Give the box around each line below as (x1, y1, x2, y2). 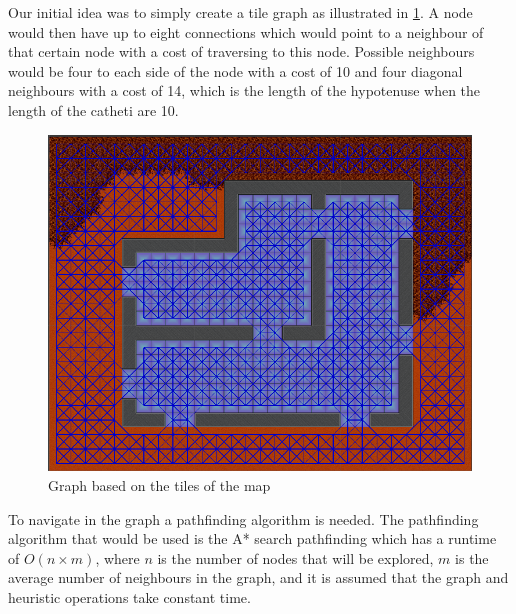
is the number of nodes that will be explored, (157, 547, 434, 568)
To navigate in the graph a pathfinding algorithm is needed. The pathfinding (8, 508, 479, 529)
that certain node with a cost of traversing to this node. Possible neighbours (8, 41, 475, 62)
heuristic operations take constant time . (8, 587, 251, 607)
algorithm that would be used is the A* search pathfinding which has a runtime (8, 528, 497, 549)
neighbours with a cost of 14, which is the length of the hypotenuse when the (8, 80, 481, 101)
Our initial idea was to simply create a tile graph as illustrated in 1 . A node (8, 2, 473, 22)
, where (95, 547, 140, 568)
